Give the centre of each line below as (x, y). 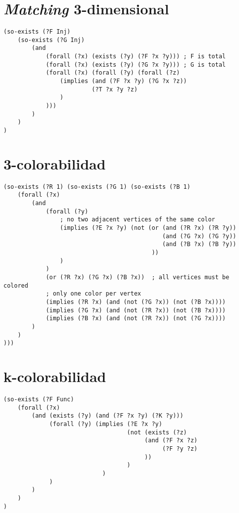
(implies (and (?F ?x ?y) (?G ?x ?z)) (123, 81)
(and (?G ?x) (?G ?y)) (199, 236)
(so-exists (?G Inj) (51, 40)
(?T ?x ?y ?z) (115, 89)
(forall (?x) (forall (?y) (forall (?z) (113, 73)
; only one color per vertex (93, 294)
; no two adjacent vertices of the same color (137, 220)
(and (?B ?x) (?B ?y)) (199, 244)
